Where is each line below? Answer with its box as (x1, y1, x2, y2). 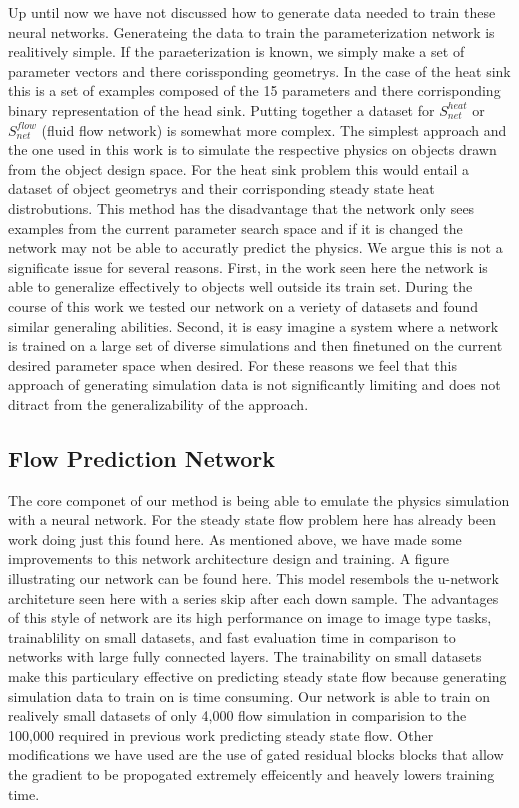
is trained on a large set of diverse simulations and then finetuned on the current (8, 335, 503, 356)
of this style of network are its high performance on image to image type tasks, (8, 607, 492, 628)
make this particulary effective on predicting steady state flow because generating (8, 666, 507, 687)
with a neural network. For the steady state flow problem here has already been (8, 509, 496, 530)
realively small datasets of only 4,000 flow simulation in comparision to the (8, 705, 467, 726)
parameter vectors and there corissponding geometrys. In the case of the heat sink (8, 60, 511, 81)
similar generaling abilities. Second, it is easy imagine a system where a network (8, 315, 499, 336)
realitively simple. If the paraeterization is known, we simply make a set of (8, 41, 465, 62)
